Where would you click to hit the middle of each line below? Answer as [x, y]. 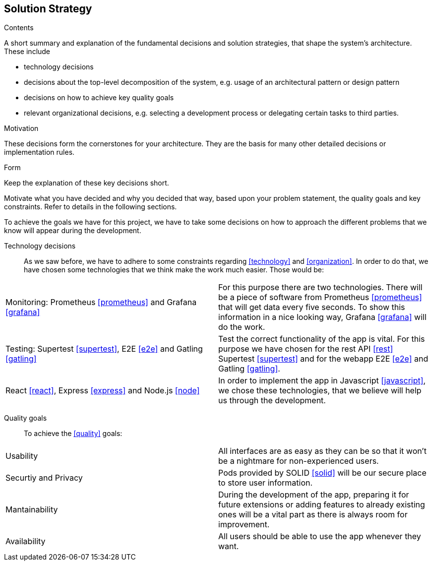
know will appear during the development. [73, 231]
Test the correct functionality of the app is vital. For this [322, 339]
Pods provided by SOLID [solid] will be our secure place [322, 473]
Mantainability [32, 510]
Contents [19, 28]
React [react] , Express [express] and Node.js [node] [103, 391]
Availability [26, 541]
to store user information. [266, 483]
